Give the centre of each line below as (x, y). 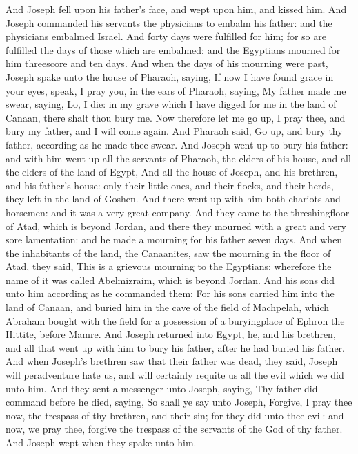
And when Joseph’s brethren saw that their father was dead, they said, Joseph (172, 361)
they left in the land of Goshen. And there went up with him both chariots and (173, 199)
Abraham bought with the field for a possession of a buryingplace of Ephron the (175, 320)
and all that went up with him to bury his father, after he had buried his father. (175, 347)
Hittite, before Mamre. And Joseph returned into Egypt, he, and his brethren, (171, 334)
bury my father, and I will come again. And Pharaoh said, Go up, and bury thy (174, 131)
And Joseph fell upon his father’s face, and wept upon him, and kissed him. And (176, 9)
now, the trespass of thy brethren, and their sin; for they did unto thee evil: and (175, 415)
